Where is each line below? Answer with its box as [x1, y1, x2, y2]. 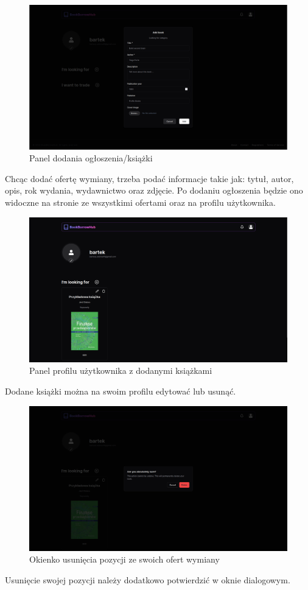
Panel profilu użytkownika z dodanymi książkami [29, 364, 212, 377]
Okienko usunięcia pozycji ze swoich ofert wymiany [29, 553, 220, 566]
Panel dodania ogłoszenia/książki [29, 152, 153, 164]
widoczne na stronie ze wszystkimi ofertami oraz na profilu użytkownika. [5, 196, 276, 209]
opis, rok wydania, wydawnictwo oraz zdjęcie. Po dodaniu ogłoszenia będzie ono [5, 184, 303, 197]
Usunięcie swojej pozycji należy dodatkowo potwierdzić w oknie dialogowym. [5, 573, 290, 586]
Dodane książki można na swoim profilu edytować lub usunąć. [5, 384, 236, 397]
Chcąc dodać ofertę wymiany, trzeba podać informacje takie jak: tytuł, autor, [5, 172, 294, 184]
